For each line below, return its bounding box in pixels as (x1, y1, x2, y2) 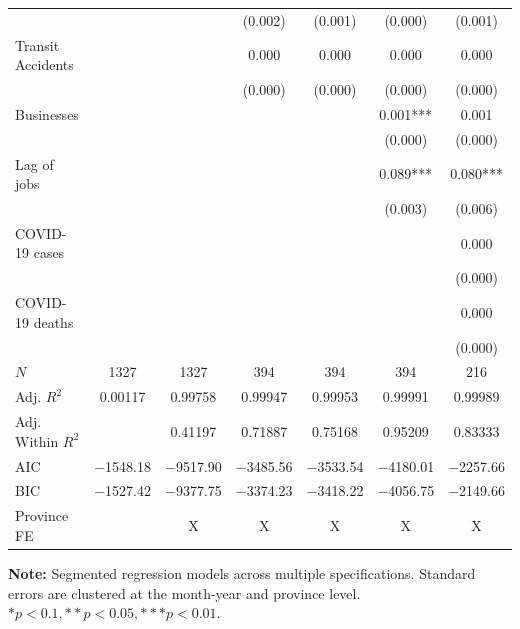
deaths (33, 311, 74, 332)
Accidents (15, 54, 74, 75)
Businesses (15, 103, 79, 124)
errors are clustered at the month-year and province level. (8, 582, 361, 603)
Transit (15, 34, 60, 55)
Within (15, 430, 59, 451)
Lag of (15, 153, 54, 174)
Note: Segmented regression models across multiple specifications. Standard (8, 562, 476, 583)
